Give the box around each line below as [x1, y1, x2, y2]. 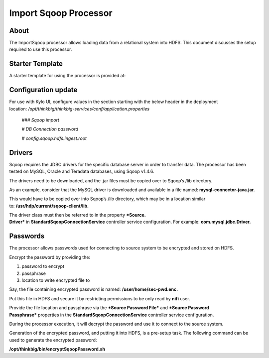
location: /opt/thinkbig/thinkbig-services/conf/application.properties [9, 106, 149, 112]
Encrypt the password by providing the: [9, 254, 91, 260]
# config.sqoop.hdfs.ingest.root [21, 135, 87, 141]
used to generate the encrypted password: [9, 337, 97, 343]
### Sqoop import [21, 117, 60, 123]
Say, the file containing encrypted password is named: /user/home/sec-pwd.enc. [9, 286, 178, 292]
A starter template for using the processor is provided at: [9, 73, 126, 79]
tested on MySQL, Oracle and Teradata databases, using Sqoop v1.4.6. [9, 168, 154, 174]
